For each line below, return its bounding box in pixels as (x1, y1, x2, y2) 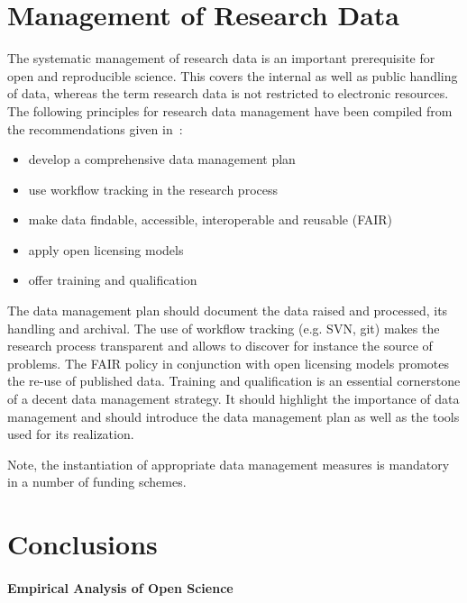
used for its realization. (7, 425, 134, 443)
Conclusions (7, 525, 158, 562)
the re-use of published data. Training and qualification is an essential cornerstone (7, 371, 461, 390)
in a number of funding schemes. (7, 472, 187, 491)
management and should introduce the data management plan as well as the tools (7, 407, 460, 425)
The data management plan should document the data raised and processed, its (7, 301, 448, 320)
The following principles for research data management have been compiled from (7, 101, 453, 120)
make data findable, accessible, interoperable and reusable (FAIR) (28, 210, 393, 229)
